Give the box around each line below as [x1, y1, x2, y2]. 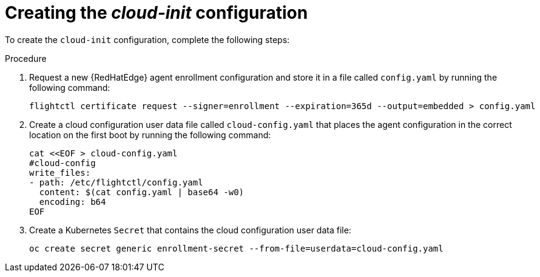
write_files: [29, 167, 91, 178]
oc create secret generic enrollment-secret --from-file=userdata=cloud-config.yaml [29, 243, 444, 253]
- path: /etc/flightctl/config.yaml [29, 177, 203, 187]
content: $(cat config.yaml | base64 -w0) [39, 187, 245, 197]
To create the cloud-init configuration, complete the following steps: [5, 34, 290, 45]
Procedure [5, 53, 47, 64]
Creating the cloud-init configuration [5, 2, 308, 23]
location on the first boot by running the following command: [29, 129, 271, 140]
